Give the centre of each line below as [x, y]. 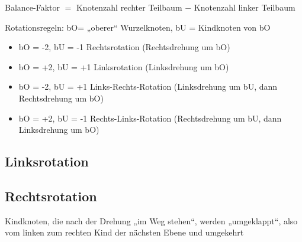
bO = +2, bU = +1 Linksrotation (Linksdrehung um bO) [124, 66]
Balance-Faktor [32, 7]
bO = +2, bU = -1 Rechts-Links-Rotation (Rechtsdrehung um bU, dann [150, 118]
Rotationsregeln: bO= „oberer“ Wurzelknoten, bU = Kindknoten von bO [138, 27]
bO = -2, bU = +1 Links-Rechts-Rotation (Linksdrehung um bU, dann [148, 86]
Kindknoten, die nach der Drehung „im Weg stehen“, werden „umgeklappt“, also [151, 220]
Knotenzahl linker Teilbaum [245, 7]
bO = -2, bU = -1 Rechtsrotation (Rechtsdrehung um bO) [124, 47]
